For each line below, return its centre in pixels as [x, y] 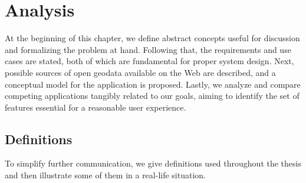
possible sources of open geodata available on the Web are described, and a [140, 72]
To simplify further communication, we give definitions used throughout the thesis [153, 163]
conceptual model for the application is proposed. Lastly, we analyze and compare [153, 84]
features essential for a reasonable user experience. [96, 107]
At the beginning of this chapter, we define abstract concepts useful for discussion [152, 38]
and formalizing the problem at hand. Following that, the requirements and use [148, 49]
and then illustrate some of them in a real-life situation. [105, 175]
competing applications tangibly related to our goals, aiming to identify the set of [152, 96]
